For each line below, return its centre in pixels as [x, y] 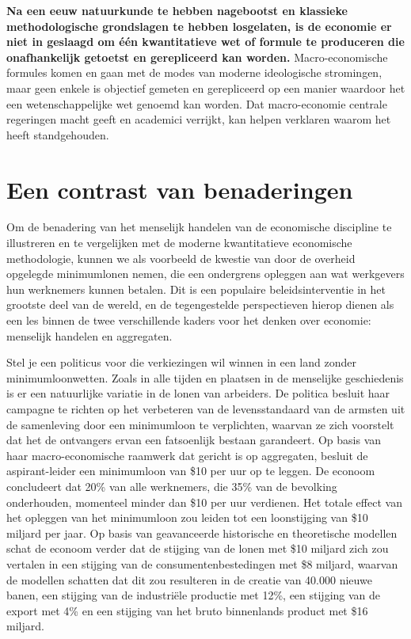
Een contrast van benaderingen [180, 189]
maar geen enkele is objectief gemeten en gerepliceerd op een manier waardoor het [206, 87]
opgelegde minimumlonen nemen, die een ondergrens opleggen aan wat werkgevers [205, 274]
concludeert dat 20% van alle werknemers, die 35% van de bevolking [172, 486]
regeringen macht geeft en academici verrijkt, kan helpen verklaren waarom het [199, 119]
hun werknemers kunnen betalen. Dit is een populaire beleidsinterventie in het [196, 289]
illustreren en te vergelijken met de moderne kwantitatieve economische [179, 243]
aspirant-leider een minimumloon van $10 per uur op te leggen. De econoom [191, 471]
